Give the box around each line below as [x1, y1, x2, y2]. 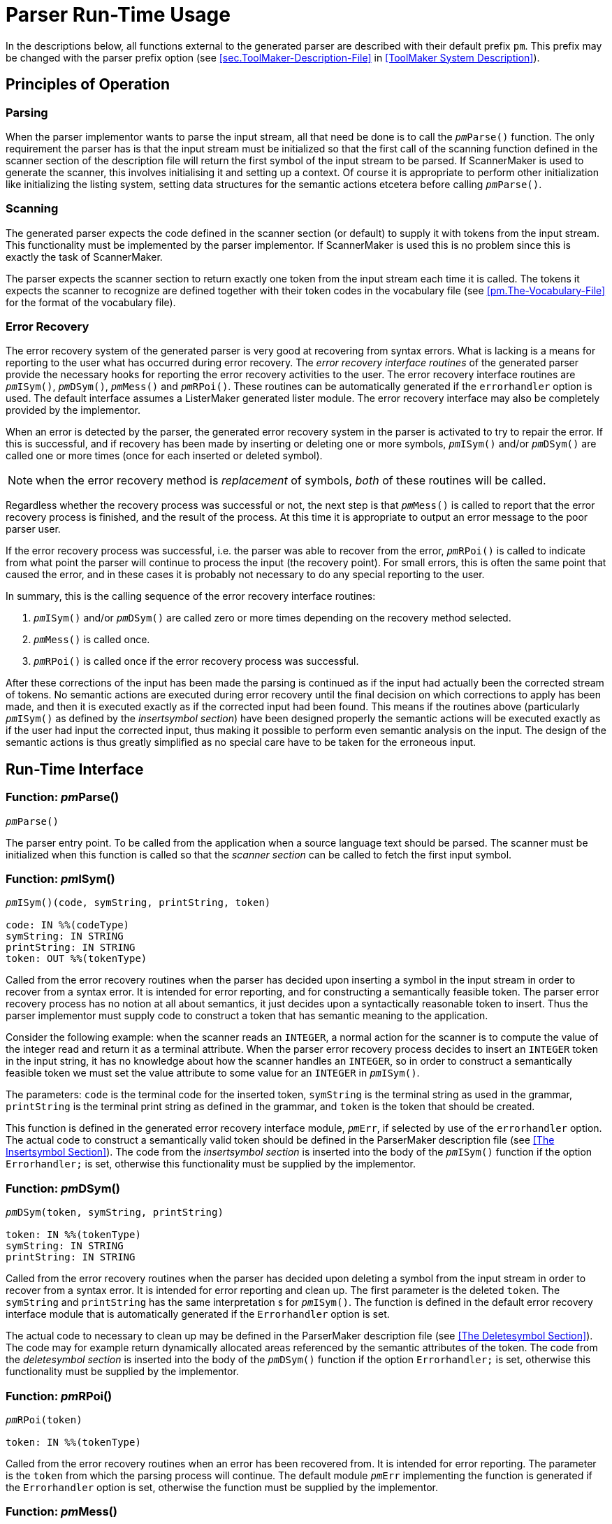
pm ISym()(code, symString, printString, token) [6, 897, 271, 909]
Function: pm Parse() [6, 790, 119, 805]
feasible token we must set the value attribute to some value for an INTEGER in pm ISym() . [6, 1067, 420, 1079]
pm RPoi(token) [6, 1414, 82, 1425]
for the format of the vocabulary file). [6, 296, 176, 308]
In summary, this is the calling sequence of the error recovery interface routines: [6, 590, 376, 603]
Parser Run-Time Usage [6, 3, 231, 27]
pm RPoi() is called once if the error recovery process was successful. [34, 655, 359, 668]
